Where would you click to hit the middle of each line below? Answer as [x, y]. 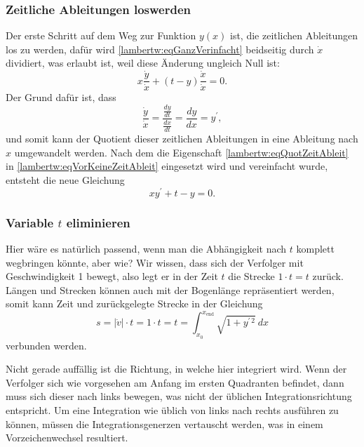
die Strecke [251, 276]
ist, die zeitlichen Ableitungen [294, 35]
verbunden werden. [46, 345]
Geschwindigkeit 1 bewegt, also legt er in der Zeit [112, 276]
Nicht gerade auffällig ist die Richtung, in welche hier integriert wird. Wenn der [176, 369]
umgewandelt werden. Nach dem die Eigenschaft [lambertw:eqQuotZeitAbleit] [181, 152]
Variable [30, 222]
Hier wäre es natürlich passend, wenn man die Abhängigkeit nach [146, 248]
